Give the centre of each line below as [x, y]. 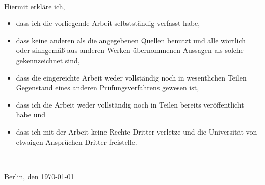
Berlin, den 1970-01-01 [39, 176]
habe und [31, 114]
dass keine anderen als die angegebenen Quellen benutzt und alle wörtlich [131, 40]
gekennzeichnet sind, [48, 60]
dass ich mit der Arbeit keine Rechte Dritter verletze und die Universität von [137, 131]
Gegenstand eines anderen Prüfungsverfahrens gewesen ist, [108, 87]
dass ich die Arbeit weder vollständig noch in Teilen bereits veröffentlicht [130, 104]
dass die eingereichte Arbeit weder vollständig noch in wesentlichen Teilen [131, 77]
